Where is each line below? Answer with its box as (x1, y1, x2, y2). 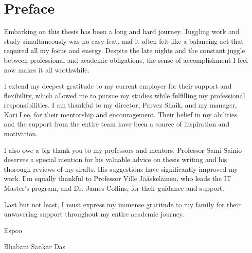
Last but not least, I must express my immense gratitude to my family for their (4, 199, 241, 209)
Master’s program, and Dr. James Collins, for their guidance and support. (4, 183, 224, 193)
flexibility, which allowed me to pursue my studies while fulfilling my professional (4, 90, 245, 100)
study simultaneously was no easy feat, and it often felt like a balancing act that (4, 36, 244, 46)
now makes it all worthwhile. (4, 64, 90, 74)
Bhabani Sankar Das (4, 241, 66, 252)
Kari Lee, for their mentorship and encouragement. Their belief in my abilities (4, 109, 237, 119)
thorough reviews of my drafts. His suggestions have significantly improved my (4, 163, 238, 174)
